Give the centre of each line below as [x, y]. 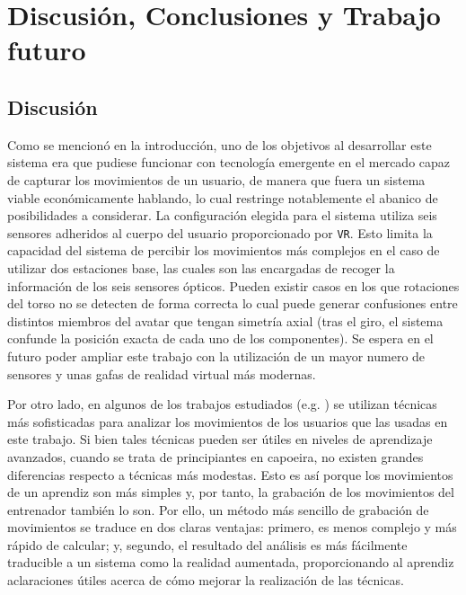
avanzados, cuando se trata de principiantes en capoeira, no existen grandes [215, 456]
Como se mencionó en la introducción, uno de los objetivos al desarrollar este [220, 144]
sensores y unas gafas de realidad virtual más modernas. [162, 373]
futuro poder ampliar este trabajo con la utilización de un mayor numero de [216, 355]
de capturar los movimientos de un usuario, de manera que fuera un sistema [216, 179]
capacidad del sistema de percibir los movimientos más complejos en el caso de [224, 250]
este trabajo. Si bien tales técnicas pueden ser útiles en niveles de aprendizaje [220, 439]
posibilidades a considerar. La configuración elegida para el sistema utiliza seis [222, 215]
